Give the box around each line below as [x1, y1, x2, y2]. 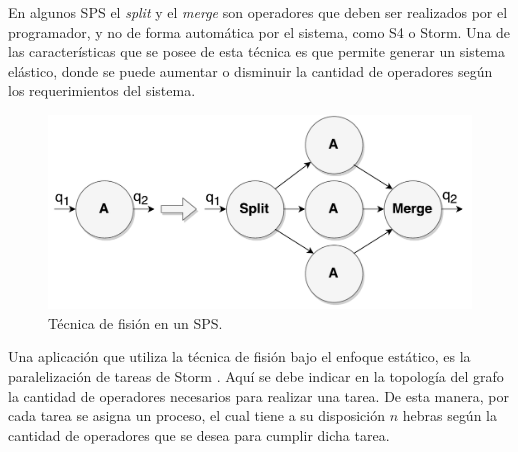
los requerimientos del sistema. [8, 80, 196, 101]
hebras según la [402, 405, 497, 426]
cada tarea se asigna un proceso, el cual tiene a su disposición [8, 405, 385, 426]
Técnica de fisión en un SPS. [48, 312, 223, 333]
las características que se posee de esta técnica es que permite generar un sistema [8, 41, 505, 62]
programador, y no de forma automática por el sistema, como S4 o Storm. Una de [8, 21, 511, 42]
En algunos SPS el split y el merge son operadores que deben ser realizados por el [8, 2, 508, 22]
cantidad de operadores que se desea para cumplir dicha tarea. [8, 424, 390, 445]
